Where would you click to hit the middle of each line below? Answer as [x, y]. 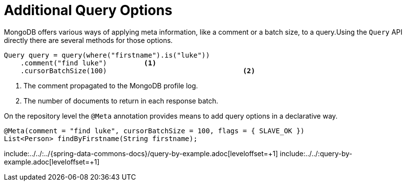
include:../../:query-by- [316, 153]
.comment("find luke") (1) [88, 63]
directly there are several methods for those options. [88, 40]
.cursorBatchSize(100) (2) [138, 71]
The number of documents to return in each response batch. [121, 101]
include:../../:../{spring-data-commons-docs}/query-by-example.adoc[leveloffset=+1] [141, 153]
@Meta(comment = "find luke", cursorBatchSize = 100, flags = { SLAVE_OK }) [154, 131]
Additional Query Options [88, 10]
